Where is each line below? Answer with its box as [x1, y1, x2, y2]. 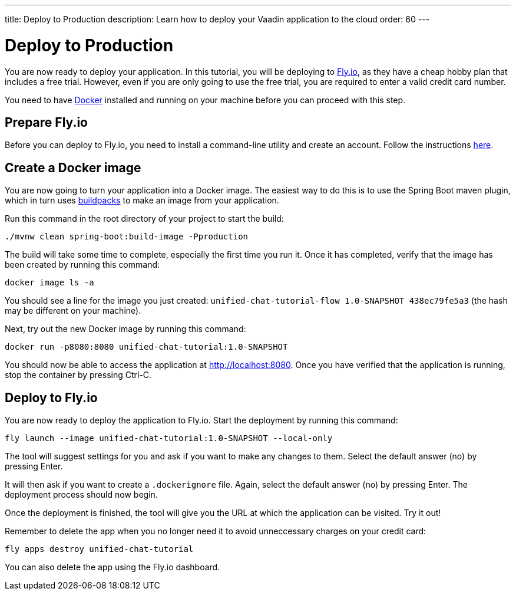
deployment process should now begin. [5, 489, 158, 500]
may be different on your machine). [5, 305, 141, 316]
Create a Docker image [5, 160, 141, 175]
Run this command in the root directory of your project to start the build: [5, 213, 284, 224]
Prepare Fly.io [5, 114, 88, 130]
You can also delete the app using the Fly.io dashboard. [5, 562, 220, 573]
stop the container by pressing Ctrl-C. [5, 370, 152, 380]
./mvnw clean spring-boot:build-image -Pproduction [5, 232, 249, 242]
